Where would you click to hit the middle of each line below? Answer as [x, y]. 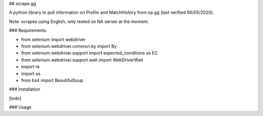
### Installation [25, 89]
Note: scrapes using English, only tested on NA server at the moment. [79, 21]
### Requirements [28, 30]
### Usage [20, 107]
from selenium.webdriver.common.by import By [69, 46]
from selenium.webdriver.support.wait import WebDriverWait [82, 60]
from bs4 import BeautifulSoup [52, 80]
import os [31, 74]
